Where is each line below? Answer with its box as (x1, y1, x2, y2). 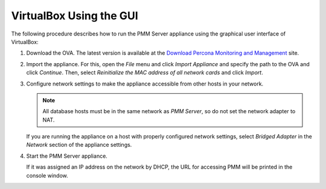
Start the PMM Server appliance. (26, 152, 108, 160)
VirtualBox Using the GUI (11, 9, 138, 22)
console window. (26, 172, 69, 179)
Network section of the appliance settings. (26, 141, 132, 149)
